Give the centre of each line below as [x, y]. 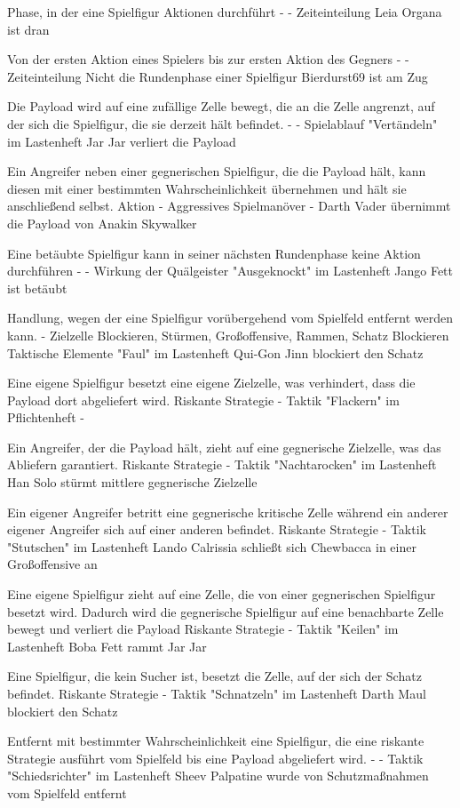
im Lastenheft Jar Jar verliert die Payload [122, 141]
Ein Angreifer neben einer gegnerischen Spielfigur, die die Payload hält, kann [217, 171]
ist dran [28, 29]
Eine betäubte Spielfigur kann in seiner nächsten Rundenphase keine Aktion [214, 253]
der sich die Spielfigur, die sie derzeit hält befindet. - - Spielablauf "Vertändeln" [222, 123]
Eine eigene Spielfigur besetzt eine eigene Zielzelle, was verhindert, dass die [211, 383]
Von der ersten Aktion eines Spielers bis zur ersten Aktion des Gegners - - [208, 59]
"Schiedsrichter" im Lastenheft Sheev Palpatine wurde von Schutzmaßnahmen [218, 776]
